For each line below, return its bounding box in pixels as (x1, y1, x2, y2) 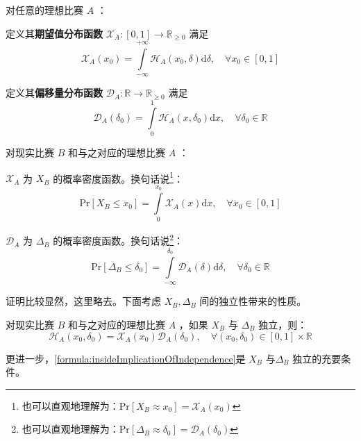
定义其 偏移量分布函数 (6, 85, 103, 100)
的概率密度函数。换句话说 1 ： (53, 169, 183, 185)
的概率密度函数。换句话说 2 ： (53, 231, 184, 248)
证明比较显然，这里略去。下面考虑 (6, 294, 161, 308)
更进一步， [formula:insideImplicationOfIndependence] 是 (6, 351, 246, 365)
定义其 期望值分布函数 (6, 26, 103, 40)
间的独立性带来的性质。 (199, 294, 307, 308)
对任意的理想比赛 (6, 3, 83, 17)
